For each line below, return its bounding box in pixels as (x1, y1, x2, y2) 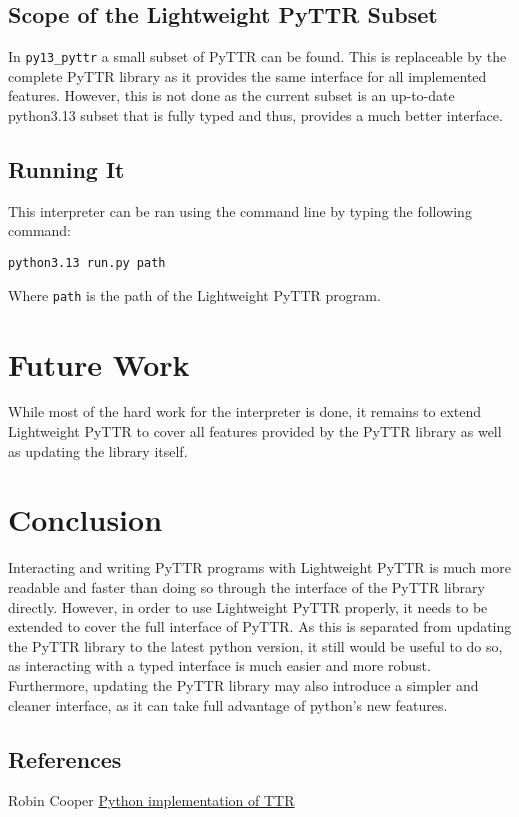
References (8, 743, 122, 774)
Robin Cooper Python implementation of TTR (8, 790, 295, 811)
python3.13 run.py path (8, 256, 166, 271)
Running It (8, 154, 125, 185)
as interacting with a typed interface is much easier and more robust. (8, 655, 431, 676)
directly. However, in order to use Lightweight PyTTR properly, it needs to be (8, 596, 488, 617)
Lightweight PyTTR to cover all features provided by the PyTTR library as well (8, 421, 502, 442)
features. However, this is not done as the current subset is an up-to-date (8, 85, 455, 106)
